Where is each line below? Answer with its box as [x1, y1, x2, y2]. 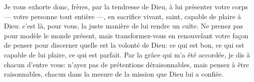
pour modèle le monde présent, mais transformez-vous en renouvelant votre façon [4, 30, 249, 40]
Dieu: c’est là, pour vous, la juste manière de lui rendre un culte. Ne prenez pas [4, 21, 243, 31]
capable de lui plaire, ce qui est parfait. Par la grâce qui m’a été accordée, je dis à [4, 49, 251, 59]
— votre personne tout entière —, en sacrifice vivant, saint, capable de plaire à [4, 11, 241, 21]
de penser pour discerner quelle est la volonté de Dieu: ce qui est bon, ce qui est [4, 40, 245, 50]
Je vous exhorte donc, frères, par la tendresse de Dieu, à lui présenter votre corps [4, 1, 248, 11]
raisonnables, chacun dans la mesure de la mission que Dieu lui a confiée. [4, 69, 224, 79]
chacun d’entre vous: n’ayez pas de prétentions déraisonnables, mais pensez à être [4, 59, 249, 69]
